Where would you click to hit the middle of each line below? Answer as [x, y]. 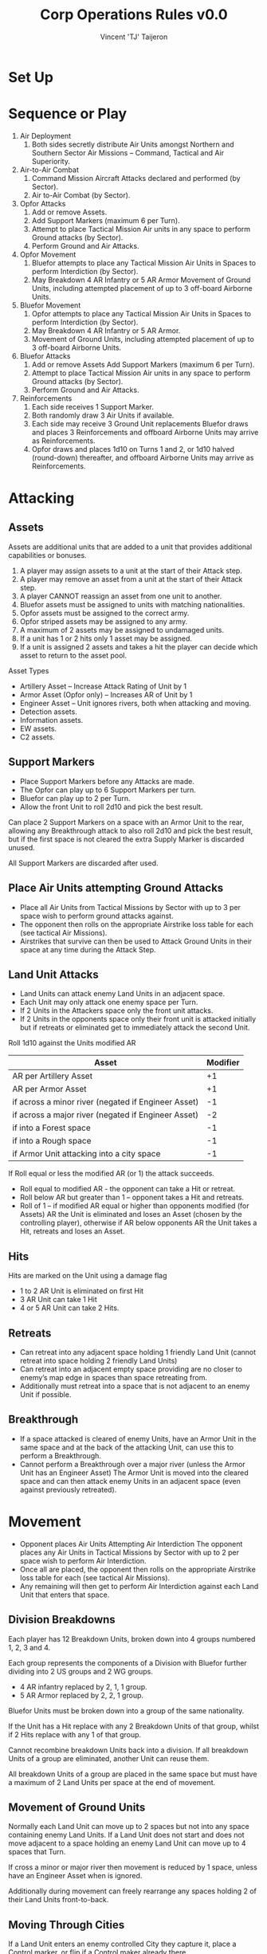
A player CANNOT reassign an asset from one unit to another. [121, 596]
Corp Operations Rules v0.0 [134, 15]
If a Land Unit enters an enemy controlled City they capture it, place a [122, 1944]
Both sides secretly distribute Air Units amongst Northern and [133, 144]
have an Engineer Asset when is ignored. [75, 1876]
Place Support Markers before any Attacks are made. [107, 781]
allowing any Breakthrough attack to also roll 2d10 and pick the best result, [131, 830]
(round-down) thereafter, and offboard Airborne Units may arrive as [143, 457]
